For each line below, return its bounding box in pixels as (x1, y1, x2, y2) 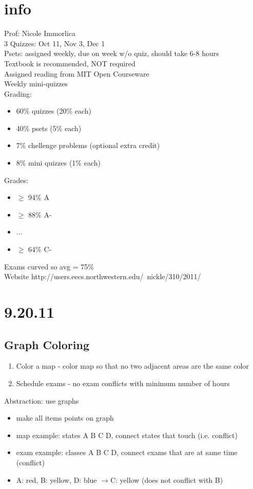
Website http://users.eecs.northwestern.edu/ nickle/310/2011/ (4, 271, 201, 282)
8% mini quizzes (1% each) (16, 157, 101, 168)
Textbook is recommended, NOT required (4, 58, 135, 68)
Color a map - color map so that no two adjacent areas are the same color (16, 360, 249, 371)
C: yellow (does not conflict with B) (110, 474, 223, 485)
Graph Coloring (4, 336, 90, 352)
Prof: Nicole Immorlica (4, 28, 76, 39)
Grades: (4, 174, 28, 185)
